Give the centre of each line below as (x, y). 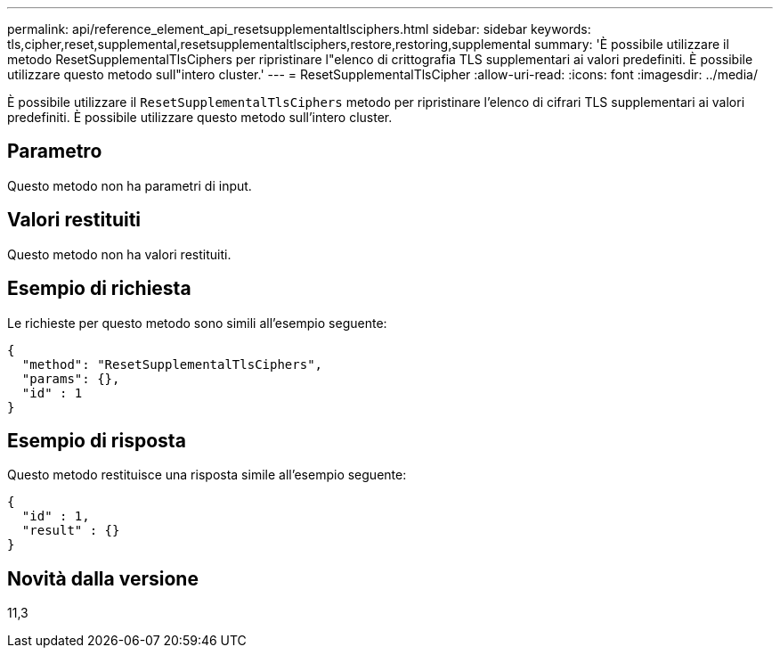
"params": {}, (71, 378)
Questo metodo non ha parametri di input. (130, 185)
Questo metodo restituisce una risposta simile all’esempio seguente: (207, 475)
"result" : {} (71, 531)
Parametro (55, 151)
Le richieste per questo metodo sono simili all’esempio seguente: (197, 323)
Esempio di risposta (97, 440)
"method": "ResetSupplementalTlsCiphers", (172, 364)
